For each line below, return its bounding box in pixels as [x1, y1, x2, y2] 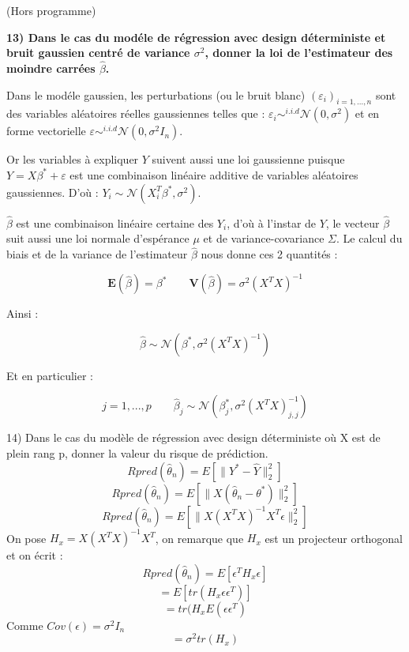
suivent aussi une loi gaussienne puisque [152, 151, 345, 168]
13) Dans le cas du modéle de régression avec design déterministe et [6, 28, 386, 45]
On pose [6, 530, 47, 546]
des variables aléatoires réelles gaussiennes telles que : [6, 105, 265, 122]
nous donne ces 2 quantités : [201, 246, 338, 262]
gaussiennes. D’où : [6, 183, 99, 200]
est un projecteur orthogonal [265, 530, 403, 546]
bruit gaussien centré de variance [6, 44, 190, 61]
